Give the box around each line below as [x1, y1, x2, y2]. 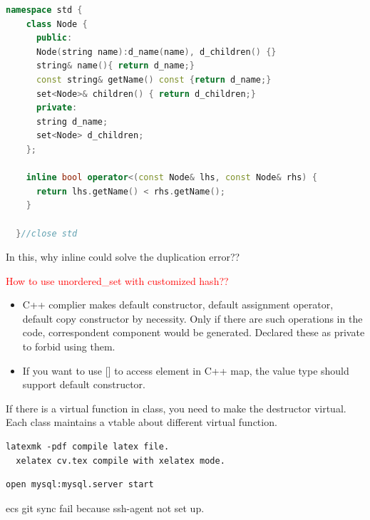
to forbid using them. [22, 339, 115, 354]
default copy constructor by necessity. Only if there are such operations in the [22, 311, 363, 326]
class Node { [26, 19, 88, 29]
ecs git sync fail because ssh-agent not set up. [6, 500, 205, 515]
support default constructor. [22, 377, 145, 392]
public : [36, 33, 73, 43]
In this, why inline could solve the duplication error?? [6, 249, 240, 264]
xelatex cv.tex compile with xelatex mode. [16, 455, 225, 466]
